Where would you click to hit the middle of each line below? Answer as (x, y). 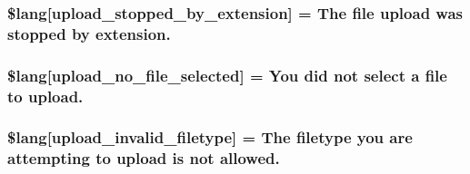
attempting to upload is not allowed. (144, 158)
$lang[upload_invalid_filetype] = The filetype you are (210, 137)
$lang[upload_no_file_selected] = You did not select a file (227, 75)
